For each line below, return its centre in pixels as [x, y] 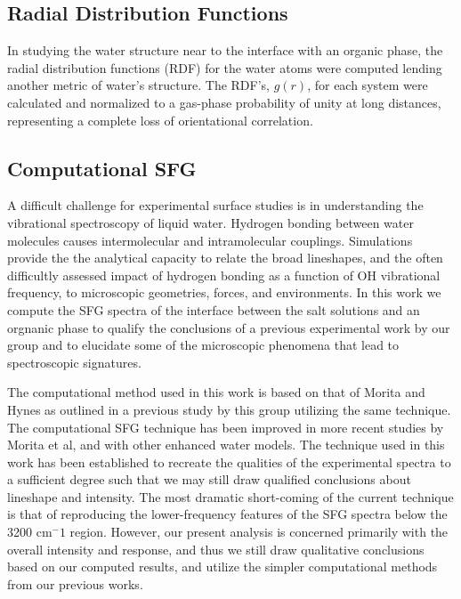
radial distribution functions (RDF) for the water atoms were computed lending [225, 67]
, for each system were [368, 85]
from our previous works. [75, 583]
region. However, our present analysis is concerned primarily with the [259, 532]
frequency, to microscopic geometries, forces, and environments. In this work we [224, 292]
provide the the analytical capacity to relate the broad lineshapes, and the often [225, 258]
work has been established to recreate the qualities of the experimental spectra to [229, 461]
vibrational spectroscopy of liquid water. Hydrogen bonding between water [210, 222]
